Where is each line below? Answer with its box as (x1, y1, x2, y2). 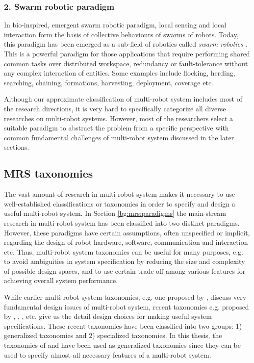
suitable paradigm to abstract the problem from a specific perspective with (4, 123, 229, 133)
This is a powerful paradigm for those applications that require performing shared (4, 49, 250, 58)
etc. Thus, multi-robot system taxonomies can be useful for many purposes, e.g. (4, 246, 243, 257)
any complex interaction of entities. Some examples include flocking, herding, (4, 68, 235, 78)
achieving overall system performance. (4, 275, 118, 285)
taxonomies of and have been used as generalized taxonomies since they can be (4, 340, 241, 350)
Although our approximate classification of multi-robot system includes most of (4, 94, 242, 104)
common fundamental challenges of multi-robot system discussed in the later (4, 132, 234, 142)
